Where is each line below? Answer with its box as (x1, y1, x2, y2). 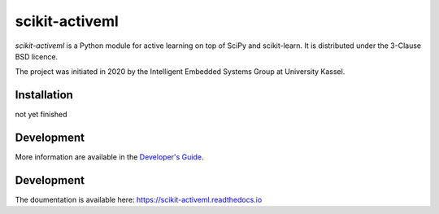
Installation (15, 88, 73, 102)
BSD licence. (15, 51, 59, 61)
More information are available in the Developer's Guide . (15, 152, 204, 162)
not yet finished (15, 110, 68, 120)
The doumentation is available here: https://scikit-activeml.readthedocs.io (15, 195, 263, 205)
